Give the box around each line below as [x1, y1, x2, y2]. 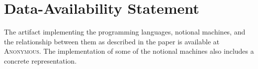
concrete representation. [4, 55, 77, 66]
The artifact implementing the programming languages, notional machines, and [4, 27, 246, 37]
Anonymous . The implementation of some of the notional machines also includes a [4, 46, 254, 56]
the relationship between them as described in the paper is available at [4, 36, 220, 46]
